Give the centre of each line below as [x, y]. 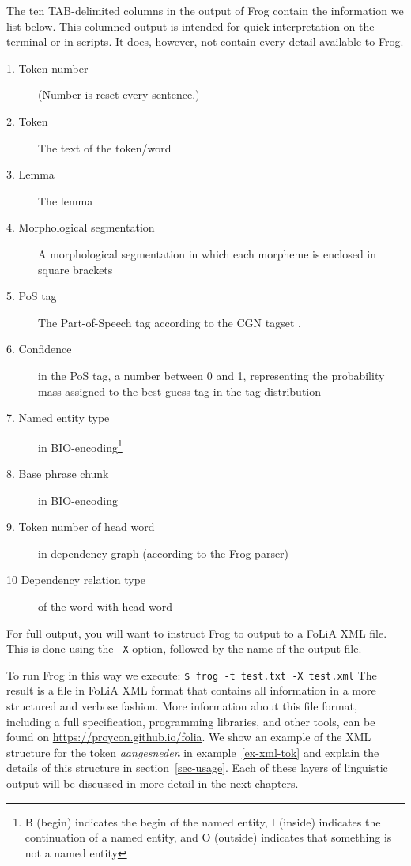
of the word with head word [106, 606]
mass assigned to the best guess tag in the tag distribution [180, 391]
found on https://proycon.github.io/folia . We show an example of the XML [189, 737]
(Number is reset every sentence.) [119, 94]
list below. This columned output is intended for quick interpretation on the [190, 26]
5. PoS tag [32, 296]
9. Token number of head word [81, 527]
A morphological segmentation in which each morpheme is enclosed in [207, 253]
